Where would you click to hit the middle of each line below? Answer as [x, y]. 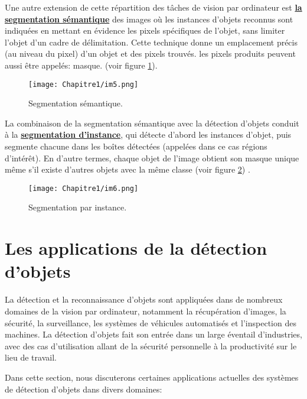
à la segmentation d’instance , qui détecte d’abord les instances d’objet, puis [148, 134]
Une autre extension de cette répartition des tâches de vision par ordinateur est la [153, 7]
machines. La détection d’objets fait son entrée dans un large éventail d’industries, [153, 334]
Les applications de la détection [136, 248]
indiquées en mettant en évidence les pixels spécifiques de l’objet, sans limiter [145, 30]
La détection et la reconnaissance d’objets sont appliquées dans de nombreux [144, 299]
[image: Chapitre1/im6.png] [84, 188]
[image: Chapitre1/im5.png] [84, 84]
